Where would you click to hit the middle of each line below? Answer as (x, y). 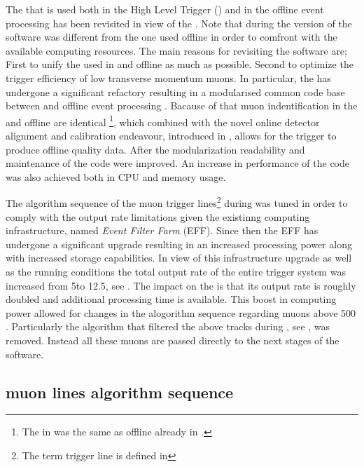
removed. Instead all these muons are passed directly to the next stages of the (173, 340)
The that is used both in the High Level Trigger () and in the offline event (165, 9)
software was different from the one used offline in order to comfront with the (171, 37)
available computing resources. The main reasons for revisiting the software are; (176, 50)
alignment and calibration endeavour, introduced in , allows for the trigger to (171, 135)
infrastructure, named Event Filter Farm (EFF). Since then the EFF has (162, 230)
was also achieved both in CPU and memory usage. (116, 176)
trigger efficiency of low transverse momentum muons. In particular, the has (168, 77)
